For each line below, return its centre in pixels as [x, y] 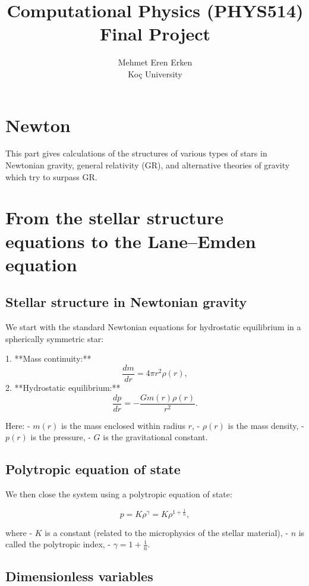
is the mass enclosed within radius [123, 425]
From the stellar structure [115, 217]
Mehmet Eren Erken [155, 62]
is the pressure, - [61, 437]
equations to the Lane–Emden [131, 241]
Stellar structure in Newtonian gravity [126, 302]
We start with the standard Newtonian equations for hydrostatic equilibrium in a [153, 327]
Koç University [155, 73]
